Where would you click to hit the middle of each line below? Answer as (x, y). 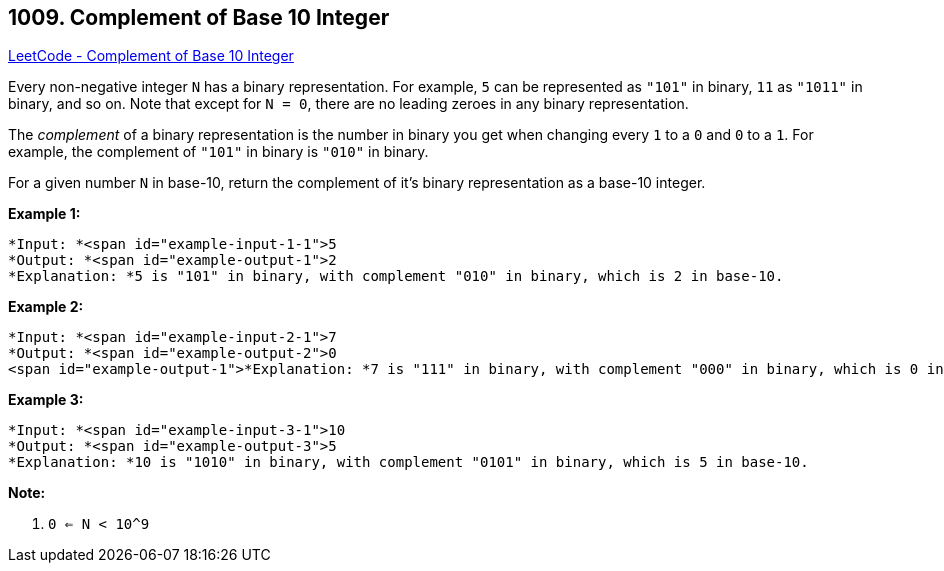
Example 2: (46, 307)
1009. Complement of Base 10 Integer (199, 17)
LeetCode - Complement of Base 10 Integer (151, 56)
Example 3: (46, 400)
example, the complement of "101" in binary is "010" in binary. (218, 152)
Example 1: (44, 214)
